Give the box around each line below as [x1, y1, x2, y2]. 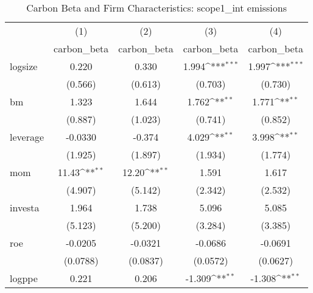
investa [10, 200, 40, 214]
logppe [10, 271, 38, 285]
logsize [10, 59, 38, 73]
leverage [10, 130, 44, 144]
